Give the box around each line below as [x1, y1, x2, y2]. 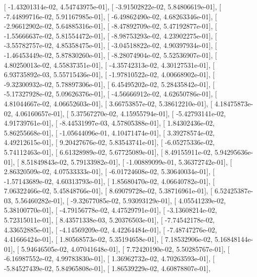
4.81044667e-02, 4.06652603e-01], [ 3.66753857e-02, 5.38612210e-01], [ [4, 98, 213, 108]
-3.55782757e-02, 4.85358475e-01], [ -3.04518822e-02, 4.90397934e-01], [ [4, 40, 217, 50]
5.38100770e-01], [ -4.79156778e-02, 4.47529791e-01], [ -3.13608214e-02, [4, 205, 217, 215]
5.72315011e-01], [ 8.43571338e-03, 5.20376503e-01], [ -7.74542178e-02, [4, 215, 215, 225]
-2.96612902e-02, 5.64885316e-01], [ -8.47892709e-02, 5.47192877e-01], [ [4, 21, 217, 31]
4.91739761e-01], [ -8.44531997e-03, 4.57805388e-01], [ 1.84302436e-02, [4, 118, 215, 128]
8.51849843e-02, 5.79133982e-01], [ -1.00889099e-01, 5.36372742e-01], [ [21, 156, 232, 167]
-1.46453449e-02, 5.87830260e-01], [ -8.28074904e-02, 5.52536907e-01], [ [4, 49, 217, 60]
